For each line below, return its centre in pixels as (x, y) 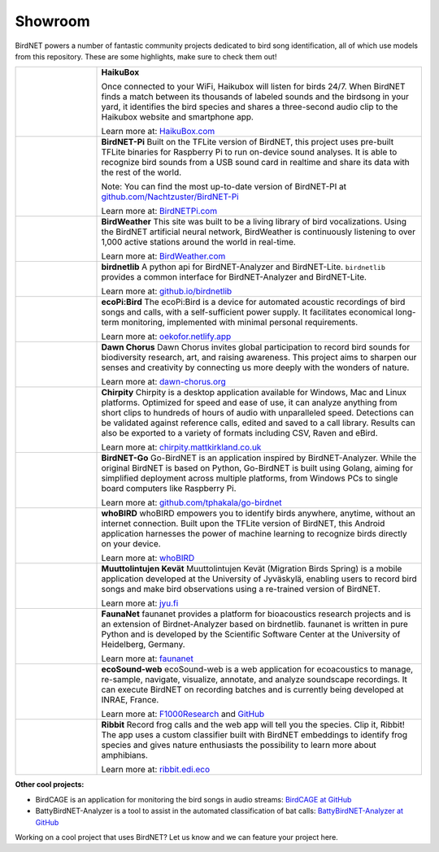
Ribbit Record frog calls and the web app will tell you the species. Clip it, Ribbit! (253, 725)
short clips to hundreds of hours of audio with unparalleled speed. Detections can (258, 413)
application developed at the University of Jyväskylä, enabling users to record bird (259, 579)
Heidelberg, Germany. (143, 645)
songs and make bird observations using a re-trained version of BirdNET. (241, 589)
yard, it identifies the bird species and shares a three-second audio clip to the (250, 107)
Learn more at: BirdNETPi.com (159, 211)
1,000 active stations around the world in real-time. (198, 242)
